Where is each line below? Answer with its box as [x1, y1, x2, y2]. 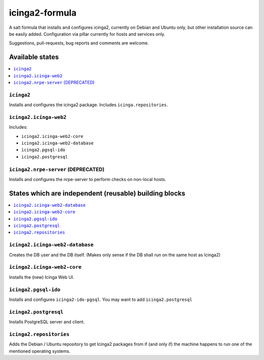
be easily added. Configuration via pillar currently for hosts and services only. [9, 31, 166, 37]
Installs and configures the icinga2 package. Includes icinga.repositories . [9, 102, 168, 108]
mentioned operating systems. [9, 348, 70, 354]
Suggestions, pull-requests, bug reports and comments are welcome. [9, 40, 149, 46]
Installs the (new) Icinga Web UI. [9, 274, 74, 280]
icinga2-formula [9, 7, 77, 18]
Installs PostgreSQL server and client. [9, 319, 85, 325]
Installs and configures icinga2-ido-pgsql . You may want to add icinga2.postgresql [9, 296, 193, 302]
